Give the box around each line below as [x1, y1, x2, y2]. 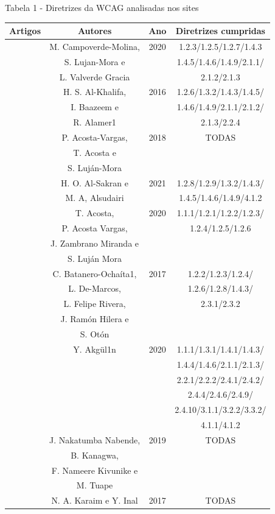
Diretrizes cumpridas [175, 24, 265, 37]
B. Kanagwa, [71, 448, 119, 461]
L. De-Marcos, [68, 282, 121, 295]
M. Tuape [76, 479, 113, 491]
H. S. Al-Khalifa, [63, 85, 127, 98]
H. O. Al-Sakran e [61, 176, 128, 189]
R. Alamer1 [73, 116, 116, 128]
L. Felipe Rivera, [63, 297, 126, 310]
